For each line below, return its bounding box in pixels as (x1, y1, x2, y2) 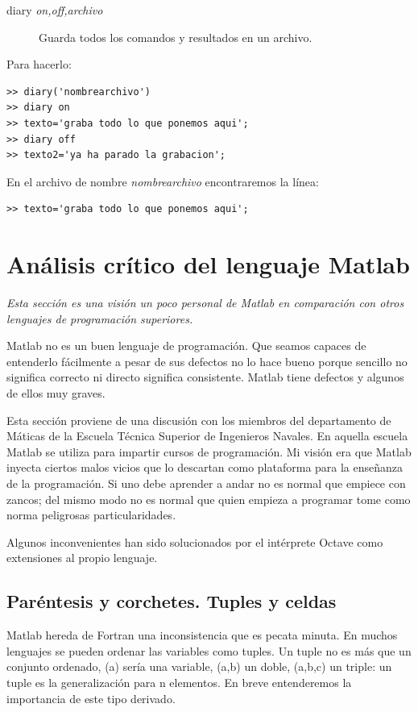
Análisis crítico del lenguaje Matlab (6, 248, 410, 281)
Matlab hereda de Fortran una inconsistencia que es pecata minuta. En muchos (6, 627, 398, 643)
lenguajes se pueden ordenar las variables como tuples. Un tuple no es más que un (6, 642, 412, 659)
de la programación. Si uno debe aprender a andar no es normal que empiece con (6, 475, 406, 491)
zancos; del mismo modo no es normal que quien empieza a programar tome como (6, 490, 411, 507)
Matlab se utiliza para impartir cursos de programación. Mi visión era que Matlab (6, 443, 412, 460)
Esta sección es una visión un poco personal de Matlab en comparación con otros (6, 294, 404, 311)
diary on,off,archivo (6, 2, 103, 18)
